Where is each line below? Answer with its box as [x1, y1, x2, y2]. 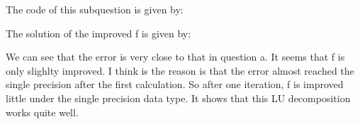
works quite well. [6, 104, 79, 119]
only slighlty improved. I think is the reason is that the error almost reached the [6, 63, 354, 77]
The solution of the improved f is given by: [6, 25, 191, 40]
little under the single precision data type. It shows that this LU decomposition [6, 90, 351, 105]
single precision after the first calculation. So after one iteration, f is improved [6, 77, 344, 92]
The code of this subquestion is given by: [6, 2, 184, 16]
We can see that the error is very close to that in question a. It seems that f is [6, 49, 345, 64]
